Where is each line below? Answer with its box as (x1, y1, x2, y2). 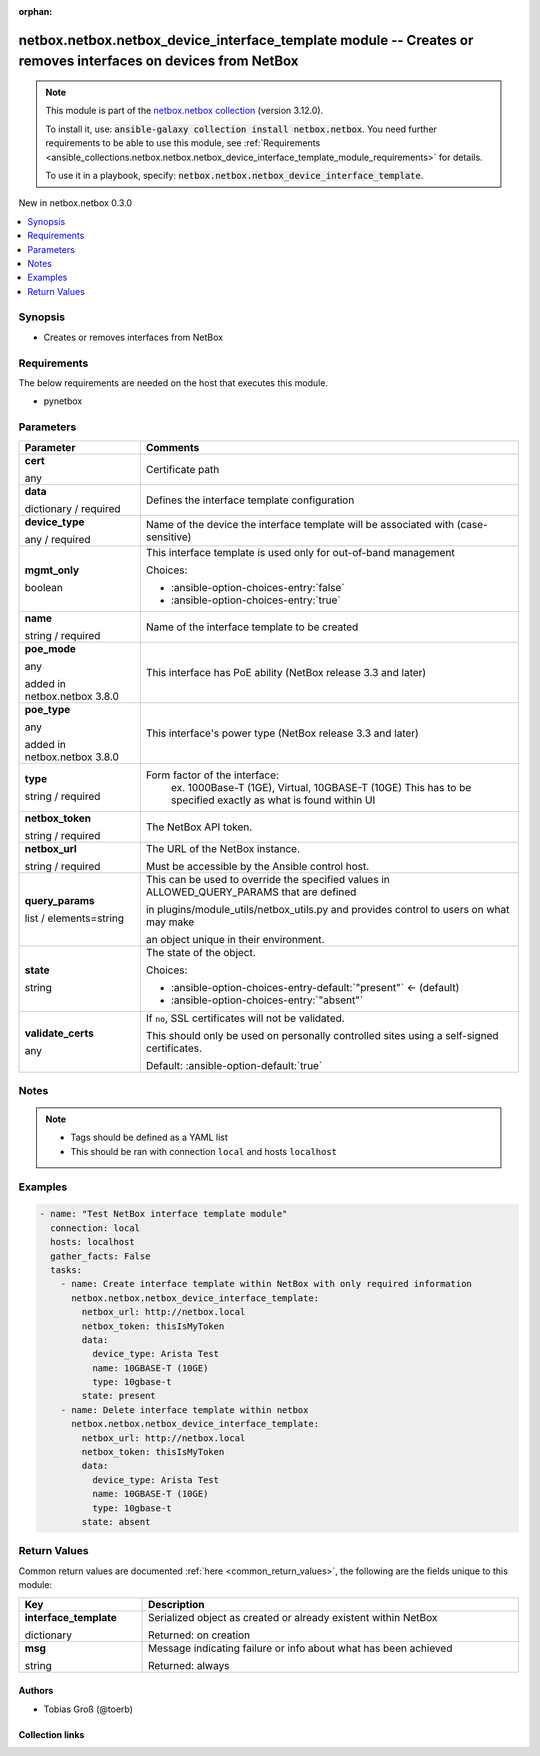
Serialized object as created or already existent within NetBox (147, 1610, 438, 1624)
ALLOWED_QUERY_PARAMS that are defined (145, 885, 357, 899)
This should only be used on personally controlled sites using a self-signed (145, 1028, 499, 1042)
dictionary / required (24, 501, 121, 515)
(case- (456, 517, 489, 531)
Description (147, 1597, 205, 1611)
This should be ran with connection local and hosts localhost (70, 1145, 338, 1157)
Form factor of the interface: (145, 768, 280, 782)
